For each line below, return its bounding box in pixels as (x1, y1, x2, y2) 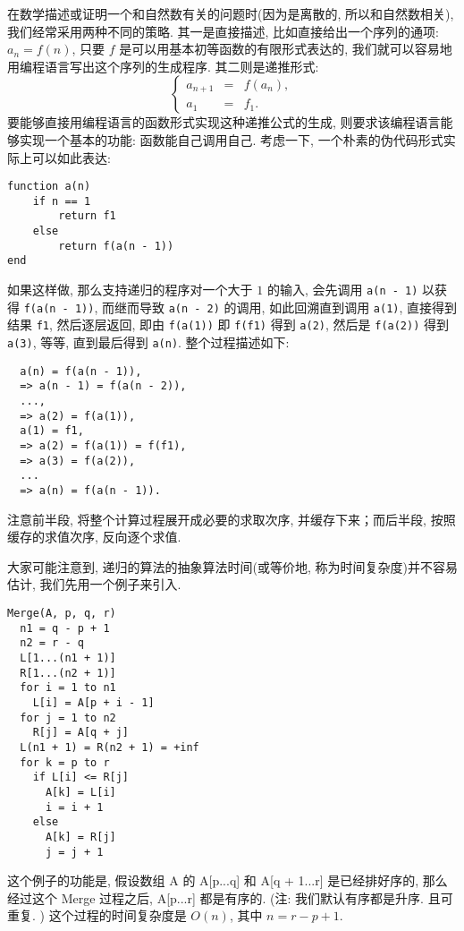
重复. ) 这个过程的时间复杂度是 (7, 906, 187, 925)
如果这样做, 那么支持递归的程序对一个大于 (7, 280, 253, 299)
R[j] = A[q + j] (32, 726, 130, 739)
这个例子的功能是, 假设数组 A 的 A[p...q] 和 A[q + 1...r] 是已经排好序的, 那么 (7, 871, 448, 890)
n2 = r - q (20, 636, 84, 650)
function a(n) (7, 180, 91, 193)
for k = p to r (20, 756, 110, 769)
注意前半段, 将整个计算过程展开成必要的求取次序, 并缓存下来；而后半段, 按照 (7, 509, 456, 528)
